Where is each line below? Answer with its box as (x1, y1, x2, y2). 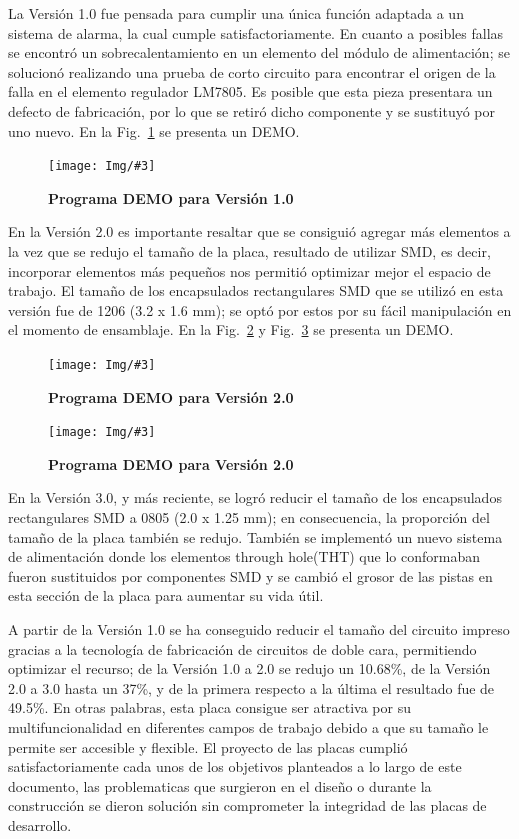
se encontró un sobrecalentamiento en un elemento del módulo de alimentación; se (8, 42, 510, 63)
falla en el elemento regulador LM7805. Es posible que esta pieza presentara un (8, 81, 493, 102)
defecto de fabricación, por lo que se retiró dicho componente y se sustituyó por (8, 100, 495, 121)
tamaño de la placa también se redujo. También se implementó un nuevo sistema (8, 526, 503, 547)
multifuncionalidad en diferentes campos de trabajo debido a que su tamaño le (8, 717, 489, 737)
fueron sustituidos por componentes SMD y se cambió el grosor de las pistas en (8, 565, 493, 586)
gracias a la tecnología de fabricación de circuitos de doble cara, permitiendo (8, 638, 477, 659)
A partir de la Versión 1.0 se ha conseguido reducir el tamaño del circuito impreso (8, 619, 510, 640)
